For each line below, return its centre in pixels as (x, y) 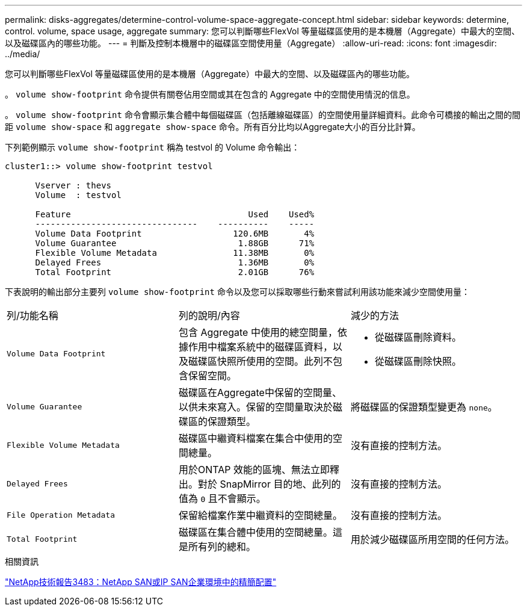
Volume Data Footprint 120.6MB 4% (175, 234)
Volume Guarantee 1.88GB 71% (175, 243)
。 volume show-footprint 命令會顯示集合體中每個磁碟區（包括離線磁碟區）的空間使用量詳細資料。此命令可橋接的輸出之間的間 (263, 115)
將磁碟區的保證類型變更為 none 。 (424, 407)
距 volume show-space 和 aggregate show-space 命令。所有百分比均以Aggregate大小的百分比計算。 (213, 127)
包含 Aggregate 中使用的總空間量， (258, 332)
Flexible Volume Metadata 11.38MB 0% (175, 253)
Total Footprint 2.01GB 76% (175, 272)
